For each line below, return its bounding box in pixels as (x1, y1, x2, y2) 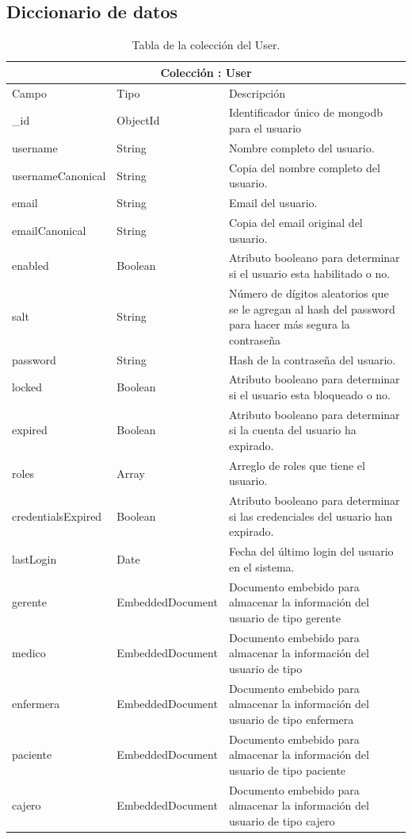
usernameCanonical (12, 167, 106, 183)
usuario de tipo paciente (228, 762, 346, 779)
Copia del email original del (228, 214, 363, 231)
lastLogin (12, 551, 57, 568)
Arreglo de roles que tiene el (228, 456, 365, 473)
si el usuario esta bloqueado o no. (228, 386, 391, 402)
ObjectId (116, 112, 160, 129)
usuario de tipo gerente (228, 609, 341, 625)
